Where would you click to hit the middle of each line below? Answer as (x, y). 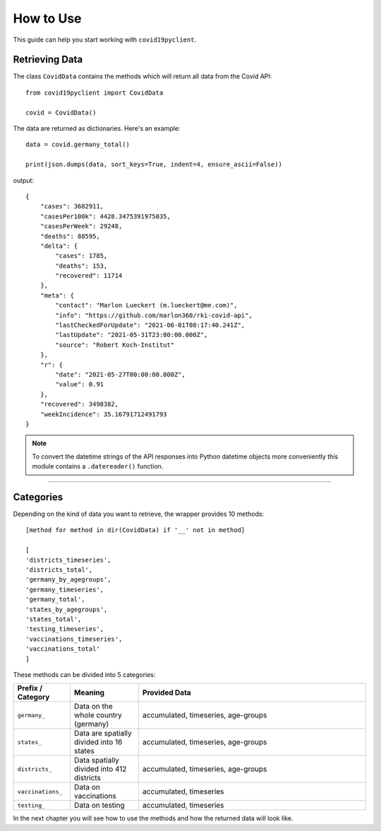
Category (34, 697)
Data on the (93, 707)
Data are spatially (103, 733)
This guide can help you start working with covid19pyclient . (105, 40)
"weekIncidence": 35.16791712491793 (103, 414)
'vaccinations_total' (63, 649)
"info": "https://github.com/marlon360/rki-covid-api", (154, 315)
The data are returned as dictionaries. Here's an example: (97, 129)
